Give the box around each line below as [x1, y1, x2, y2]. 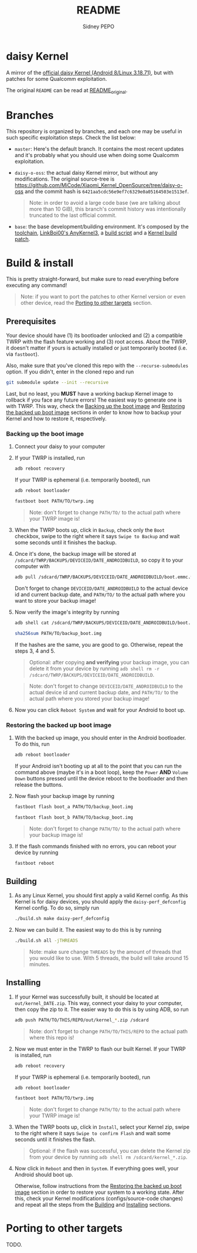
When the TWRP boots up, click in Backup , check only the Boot [14, 526, 165, 534]
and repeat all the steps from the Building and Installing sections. [14, 1201, 172, 1208]
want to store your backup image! [14, 597, 96, 604]
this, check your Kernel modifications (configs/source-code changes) [14, 1195, 183, 1202]
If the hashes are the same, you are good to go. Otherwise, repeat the [14, 641, 184, 648]
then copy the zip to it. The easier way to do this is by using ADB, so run [14, 1006, 189, 1013]
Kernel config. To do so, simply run [14, 904, 100, 912]
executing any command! [6, 282, 67, 289]
